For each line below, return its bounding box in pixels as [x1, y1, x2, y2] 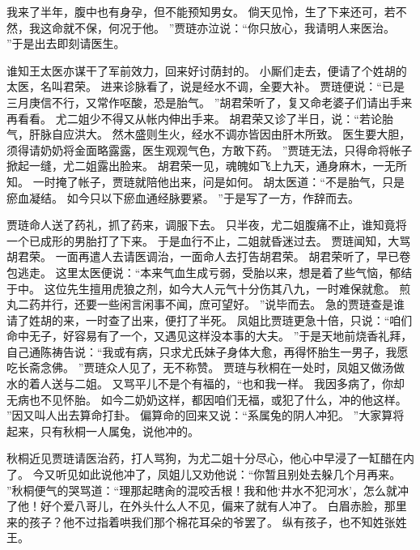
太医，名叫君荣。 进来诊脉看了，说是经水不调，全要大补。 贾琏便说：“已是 [6, 78, 405, 95]
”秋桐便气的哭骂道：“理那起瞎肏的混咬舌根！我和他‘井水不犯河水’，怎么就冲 [6, 481, 409, 498]
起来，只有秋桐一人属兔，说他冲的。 [6, 422, 199, 439]
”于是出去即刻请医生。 [6, 35, 125, 52]
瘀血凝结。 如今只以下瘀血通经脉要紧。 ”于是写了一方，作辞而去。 [6, 189, 359, 206]
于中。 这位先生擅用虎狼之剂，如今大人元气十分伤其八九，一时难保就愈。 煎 [6, 279, 411, 296]
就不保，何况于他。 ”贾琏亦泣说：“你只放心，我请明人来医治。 [62, 19, 395, 36]
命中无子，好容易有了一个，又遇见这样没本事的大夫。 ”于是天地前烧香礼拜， [6, 327, 413, 344]
